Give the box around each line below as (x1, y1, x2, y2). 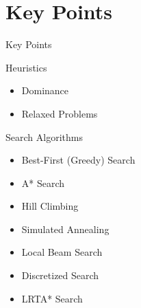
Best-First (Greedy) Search (21, 153, 136, 167)
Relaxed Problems (21, 106, 98, 120)
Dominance (21, 83, 69, 98)
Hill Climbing (21, 199, 79, 213)
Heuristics (5, 60, 47, 74)
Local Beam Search (21, 245, 103, 259)
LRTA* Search (21, 291, 83, 305)
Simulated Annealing (21, 221, 110, 236)
